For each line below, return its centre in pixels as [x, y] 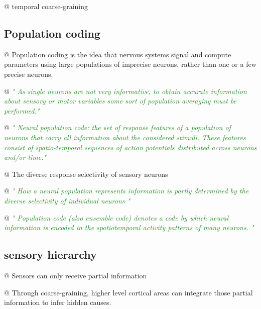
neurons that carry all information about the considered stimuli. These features [125, 137]
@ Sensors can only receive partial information [76, 275]
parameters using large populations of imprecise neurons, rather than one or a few [130, 64]
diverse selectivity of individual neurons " [67, 200]
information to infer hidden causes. [58, 302]
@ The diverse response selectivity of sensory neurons [86, 174]
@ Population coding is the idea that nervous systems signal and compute [118, 54]
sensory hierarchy [50, 254]
